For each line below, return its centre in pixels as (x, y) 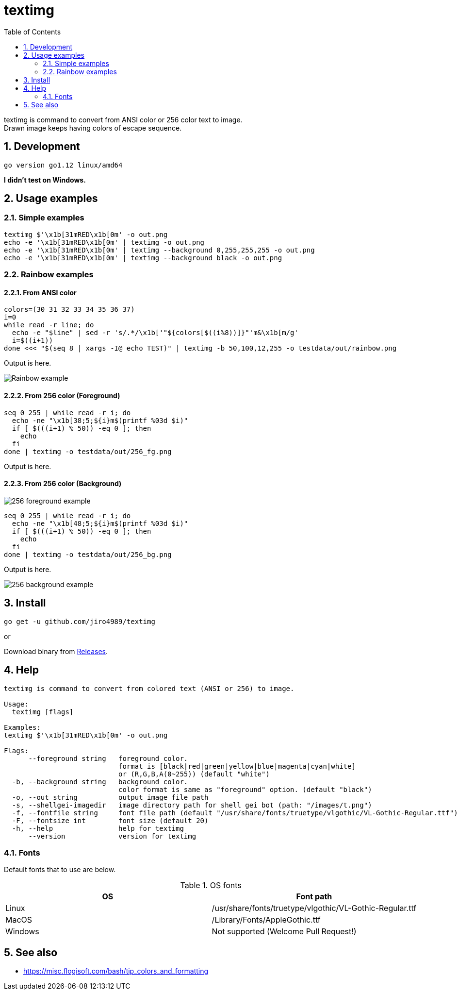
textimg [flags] (43, 712)
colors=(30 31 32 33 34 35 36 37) (69, 310)
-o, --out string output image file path (110, 797)
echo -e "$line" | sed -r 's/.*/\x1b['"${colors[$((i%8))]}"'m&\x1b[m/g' (155, 333)
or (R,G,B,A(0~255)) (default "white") (194, 774)
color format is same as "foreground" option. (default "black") (245, 789)
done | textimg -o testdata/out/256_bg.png (88, 554)
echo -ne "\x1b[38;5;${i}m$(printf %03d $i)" (100, 420)
